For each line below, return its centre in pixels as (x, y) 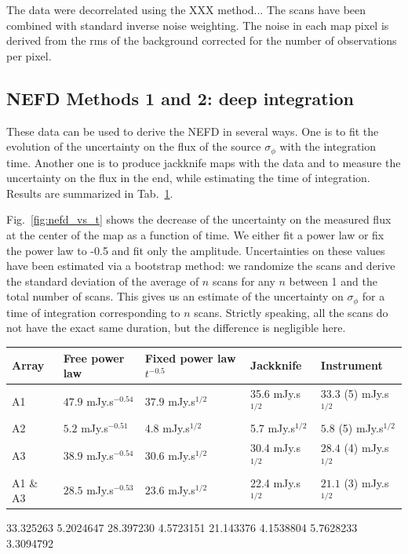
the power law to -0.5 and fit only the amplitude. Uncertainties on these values (196, 250)
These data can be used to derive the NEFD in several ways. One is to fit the (193, 131)
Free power (94, 357)
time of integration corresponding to (93, 312)
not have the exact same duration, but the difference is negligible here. (176, 328)
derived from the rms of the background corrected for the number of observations (202, 40)
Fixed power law (190, 357)
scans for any (244, 281)
